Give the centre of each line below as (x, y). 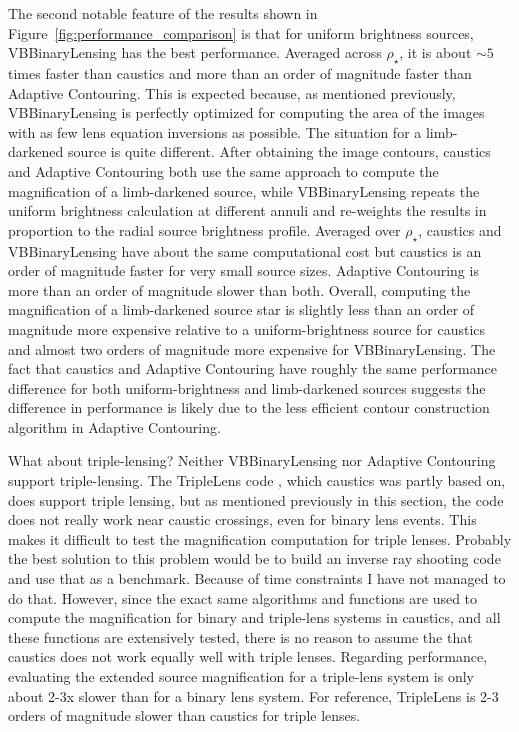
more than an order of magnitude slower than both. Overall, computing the (239, 289)
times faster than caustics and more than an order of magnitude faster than (240, 72)
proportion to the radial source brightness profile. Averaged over (204, 229)
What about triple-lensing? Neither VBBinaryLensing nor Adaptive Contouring (252, 460)
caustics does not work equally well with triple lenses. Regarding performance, (248, 656)
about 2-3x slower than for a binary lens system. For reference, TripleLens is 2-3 (253, 695)
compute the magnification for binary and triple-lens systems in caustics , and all (254, 617)
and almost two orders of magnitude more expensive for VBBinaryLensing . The (252, 348)
